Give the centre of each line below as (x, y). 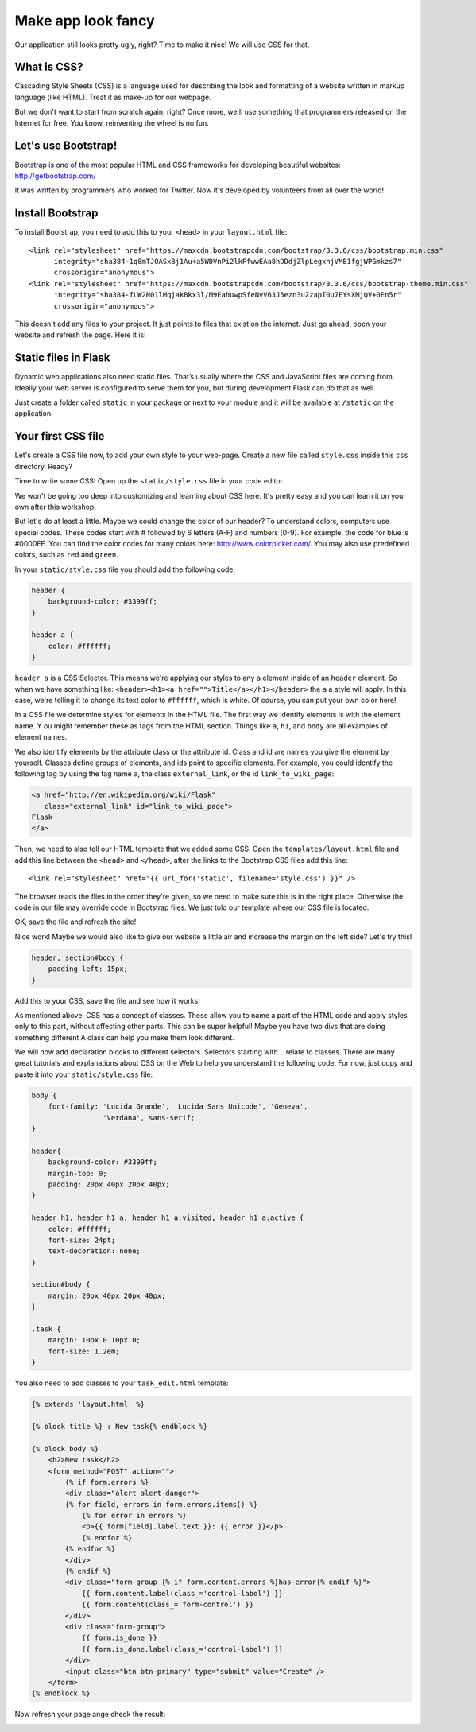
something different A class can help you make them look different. (124, 1037)
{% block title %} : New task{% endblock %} (120, 1426)
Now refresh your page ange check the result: (90, 1715)
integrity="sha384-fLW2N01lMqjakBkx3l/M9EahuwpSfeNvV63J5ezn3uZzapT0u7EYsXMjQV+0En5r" (228, 295)
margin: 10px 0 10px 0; (94, 1340)
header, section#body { (78, 957)
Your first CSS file (60, 436)
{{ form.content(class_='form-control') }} (168, 1605)
